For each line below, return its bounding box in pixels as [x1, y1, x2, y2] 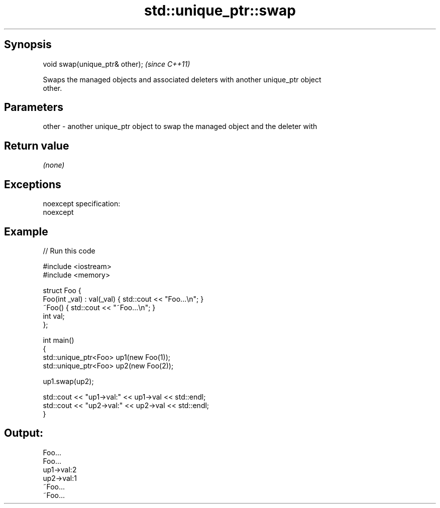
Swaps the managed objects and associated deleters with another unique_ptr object [43, 75, 321, 84]
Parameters [4, 101, 63, 114]
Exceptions [4, 178, 61, 191]
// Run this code [43, 246, 95, 255]
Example [4, 225, 48, 238]
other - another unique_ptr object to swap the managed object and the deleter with [43, 122, 317, 131]
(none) [43, 161, 65, 170]
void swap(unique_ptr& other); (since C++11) [43, 59, 190, 68]
